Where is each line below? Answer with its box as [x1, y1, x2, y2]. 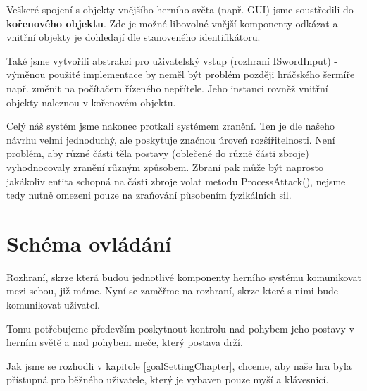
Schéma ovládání [6, 228, 172, 257]
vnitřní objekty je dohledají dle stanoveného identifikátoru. [6, 30, 261, 44]
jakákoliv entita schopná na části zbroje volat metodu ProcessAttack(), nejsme [6, 173, 346, 188]
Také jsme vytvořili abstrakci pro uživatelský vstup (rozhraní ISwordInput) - [6, 53, 337, 68]
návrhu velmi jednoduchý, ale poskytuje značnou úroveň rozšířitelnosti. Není [6, 132, 335, 147]
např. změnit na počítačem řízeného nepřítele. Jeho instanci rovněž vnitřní [6, 80, 328, 95]
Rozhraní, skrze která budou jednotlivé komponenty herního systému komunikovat [6, 269, 361, 284]
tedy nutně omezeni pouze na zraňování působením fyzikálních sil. [6, 187, 292, 202]
